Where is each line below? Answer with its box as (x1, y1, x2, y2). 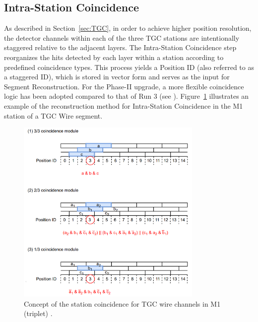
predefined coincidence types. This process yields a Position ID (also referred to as (4, 62, 254, 72)
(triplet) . (24, 308, 53, 319)
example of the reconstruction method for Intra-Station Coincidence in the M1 (4, 100, 243, 111)
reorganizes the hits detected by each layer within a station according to (4, 52, 224, 62)
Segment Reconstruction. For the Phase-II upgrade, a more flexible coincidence (4, 81, 244, 91)
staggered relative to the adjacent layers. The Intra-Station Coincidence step (4, 42, 237, 53)
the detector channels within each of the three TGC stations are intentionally (4, 32, 240, 43)
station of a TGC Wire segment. (4, 110, 103, 121)
